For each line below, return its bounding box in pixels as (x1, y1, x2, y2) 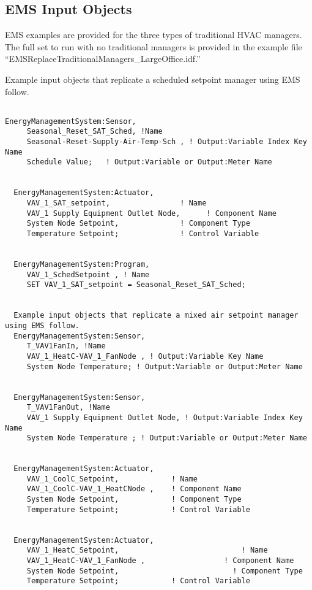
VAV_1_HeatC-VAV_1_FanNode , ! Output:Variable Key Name (26, 351, 264, 361)
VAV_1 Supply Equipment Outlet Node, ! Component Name (26, 209, 277, 218)
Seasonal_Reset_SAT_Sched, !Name (26, 127, 163, 136)
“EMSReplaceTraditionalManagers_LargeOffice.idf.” (5, 52, 201, 65)
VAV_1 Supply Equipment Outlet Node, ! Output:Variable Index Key (26, 413, 303, 422)
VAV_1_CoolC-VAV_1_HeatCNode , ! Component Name (26, 485, 242, 494)
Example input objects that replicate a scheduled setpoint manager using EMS (5, 72, 300, 85)
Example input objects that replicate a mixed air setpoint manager (13, 311, 299, 320)
